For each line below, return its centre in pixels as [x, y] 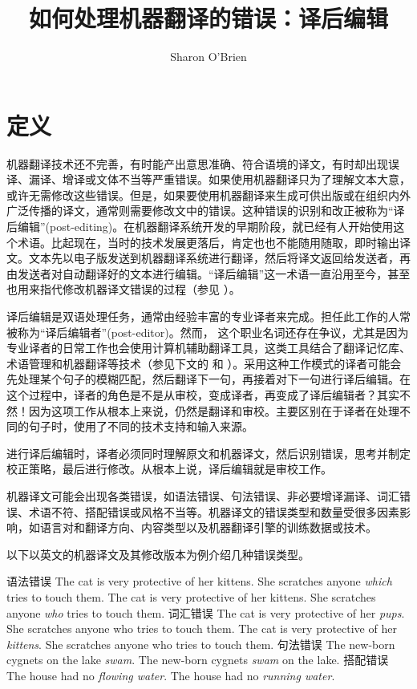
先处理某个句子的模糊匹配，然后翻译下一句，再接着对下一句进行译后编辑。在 [208, 379]
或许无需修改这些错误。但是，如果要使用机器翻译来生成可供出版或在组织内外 [208, 195]
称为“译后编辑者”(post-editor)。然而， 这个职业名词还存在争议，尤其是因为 [213, 332]
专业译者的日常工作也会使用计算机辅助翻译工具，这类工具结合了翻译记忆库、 [208, 348]
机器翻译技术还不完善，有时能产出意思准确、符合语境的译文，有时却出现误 [203, 163]
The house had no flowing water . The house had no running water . [171, 675]
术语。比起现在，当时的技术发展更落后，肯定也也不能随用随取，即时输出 [208, 242]
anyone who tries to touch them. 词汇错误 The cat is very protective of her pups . [206, 612]
